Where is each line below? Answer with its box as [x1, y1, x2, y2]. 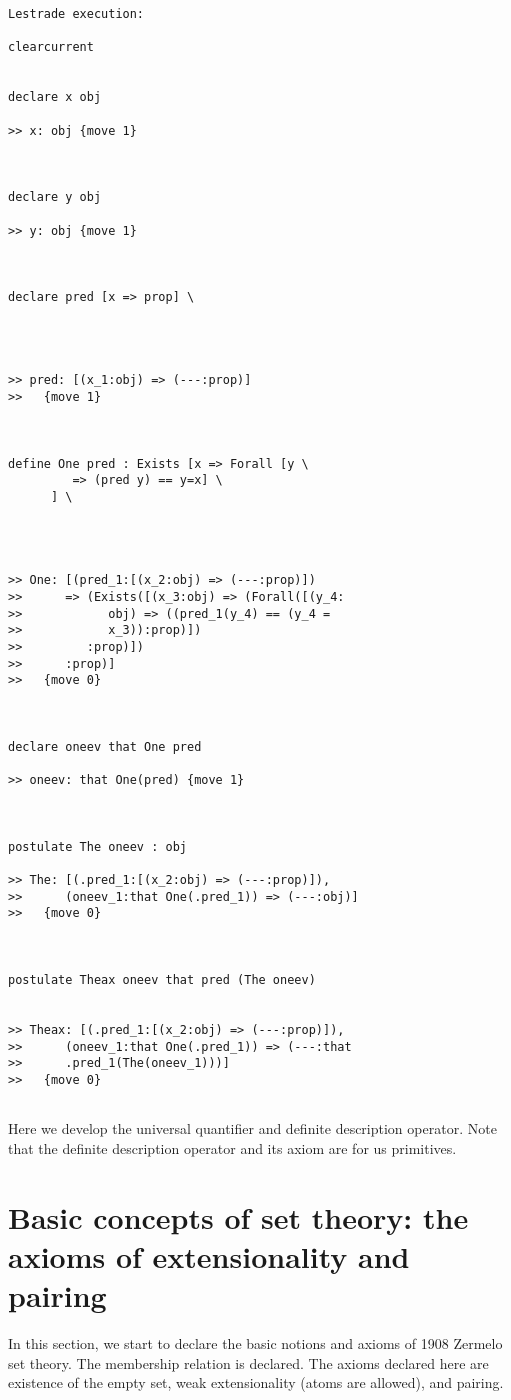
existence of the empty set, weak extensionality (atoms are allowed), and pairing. [8, 1372, 504, 1393]
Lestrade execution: [8, 7, 145, 21]
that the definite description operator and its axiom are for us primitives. [8, 1137, 457, 1158]
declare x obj [8, 90, 102, 105]
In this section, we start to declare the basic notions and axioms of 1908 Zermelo [8, 1333, 503, 1353]
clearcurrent [8, 40, 94, 55]
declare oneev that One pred [8, 739, 202, 754]
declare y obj [8, 190, 102, 205]
